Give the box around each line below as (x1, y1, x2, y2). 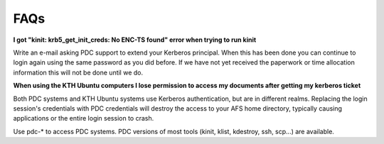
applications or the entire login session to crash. (13, 114, 154, 123)
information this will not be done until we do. (13, 68, 144, 77)
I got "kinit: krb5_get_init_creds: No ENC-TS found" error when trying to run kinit (13, 35, 257, 44)
